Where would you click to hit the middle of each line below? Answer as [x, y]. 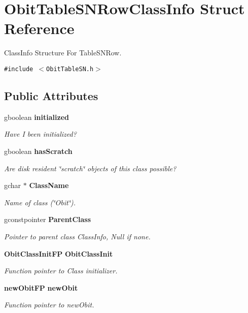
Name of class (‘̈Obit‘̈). [40, 202]
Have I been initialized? [40, 134]
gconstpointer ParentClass [48, 219]
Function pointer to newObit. [49, 305]
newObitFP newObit [41, 287]
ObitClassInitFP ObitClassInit [59, 253]
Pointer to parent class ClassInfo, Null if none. [77, 236]
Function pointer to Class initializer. [61, 271]
